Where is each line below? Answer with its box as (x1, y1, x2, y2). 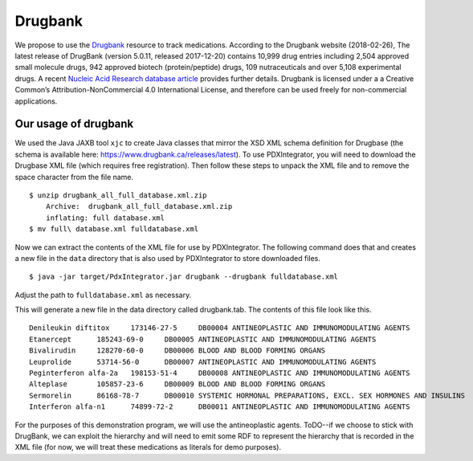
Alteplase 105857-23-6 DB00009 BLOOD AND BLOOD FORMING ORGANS (29, 380, 326, 389)
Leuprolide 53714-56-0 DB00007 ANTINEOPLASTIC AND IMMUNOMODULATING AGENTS (29, 357, 377, 366)
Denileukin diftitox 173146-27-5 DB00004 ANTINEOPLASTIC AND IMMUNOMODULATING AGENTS (29, 324, 410, 332)
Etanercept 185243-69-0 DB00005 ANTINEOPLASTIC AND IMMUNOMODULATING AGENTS (29, 334, 377, 344)
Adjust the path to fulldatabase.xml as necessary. (14, 290, 192, 300)
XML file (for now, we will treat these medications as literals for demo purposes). (14, 443, 281, 452)
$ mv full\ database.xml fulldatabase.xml (29, 225, 199, 234)
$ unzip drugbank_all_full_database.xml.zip (29, 190, 208, 200)
